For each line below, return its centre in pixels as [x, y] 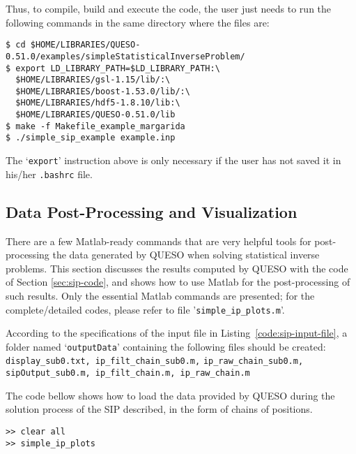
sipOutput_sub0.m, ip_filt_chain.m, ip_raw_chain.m [128, 373]
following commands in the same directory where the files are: [138, 22]
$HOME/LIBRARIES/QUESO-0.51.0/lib [95, 115]
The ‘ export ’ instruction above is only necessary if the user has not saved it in [173, 160]
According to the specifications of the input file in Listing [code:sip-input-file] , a [177, 333]
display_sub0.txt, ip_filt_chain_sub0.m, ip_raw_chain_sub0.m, [155, 361]
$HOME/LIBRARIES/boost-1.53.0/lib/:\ [103, 91]
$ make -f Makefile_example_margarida [95, 126]
